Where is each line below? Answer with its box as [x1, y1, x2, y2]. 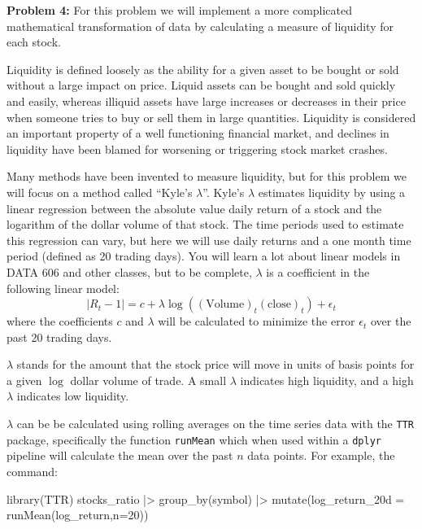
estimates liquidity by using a [258, 183, 406, 200]
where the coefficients [7, 313, 113, 330]
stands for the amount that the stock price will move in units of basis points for [16, 356, 415, 373]
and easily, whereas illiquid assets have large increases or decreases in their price [7, 92, 406, 109]
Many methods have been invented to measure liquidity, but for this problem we [7, 168, 407, 185]
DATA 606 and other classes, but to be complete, [7, 263, 252, 280]
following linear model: [7, 279, 120, 296]
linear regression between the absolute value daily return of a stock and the [7, 199, 382, 216]
